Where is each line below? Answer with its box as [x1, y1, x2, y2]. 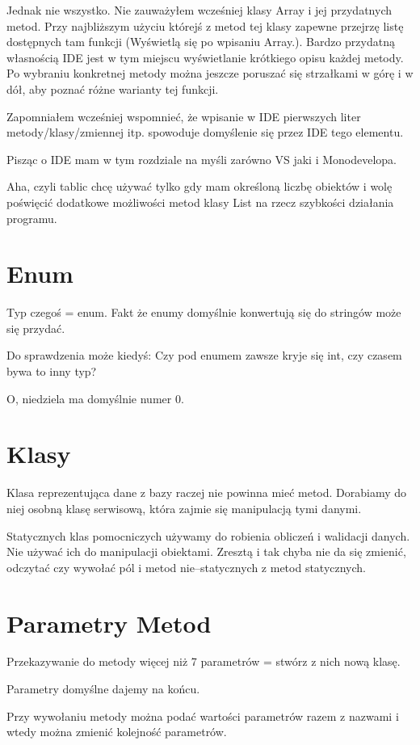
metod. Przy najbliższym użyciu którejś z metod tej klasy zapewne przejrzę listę [6, 17, 404, 34]
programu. [6, 209, 57, 226]
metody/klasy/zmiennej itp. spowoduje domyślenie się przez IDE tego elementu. [6, 124, 404, 141]
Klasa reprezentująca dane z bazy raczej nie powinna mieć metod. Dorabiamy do [6, 484, 407, 501]
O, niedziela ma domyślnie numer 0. [6, 389, 184, 406]
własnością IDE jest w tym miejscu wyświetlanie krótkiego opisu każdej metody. [6, 48, 404, 65]
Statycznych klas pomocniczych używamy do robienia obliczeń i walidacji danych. [6, 527, 410, 544]
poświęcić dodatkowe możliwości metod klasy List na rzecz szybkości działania [6, 193, 394, 210]
